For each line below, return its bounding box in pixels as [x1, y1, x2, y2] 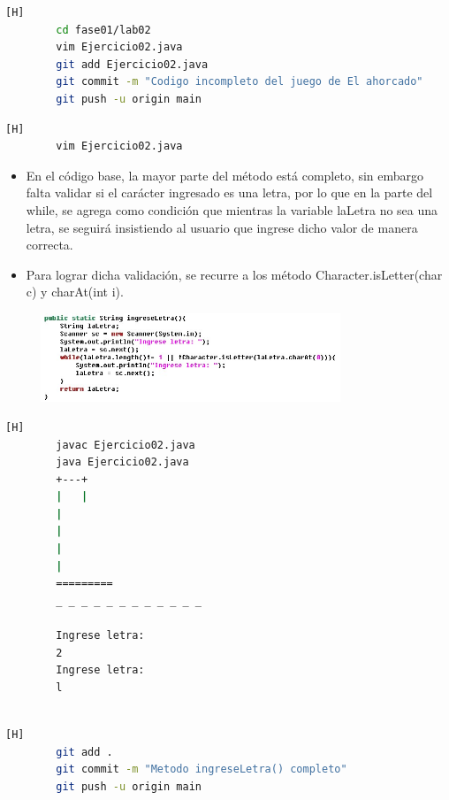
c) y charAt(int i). [26, 282, 124, 301]
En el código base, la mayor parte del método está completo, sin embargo [26, 165, 424, 184]
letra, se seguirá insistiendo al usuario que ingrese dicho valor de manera [26, 218, 418, 236]
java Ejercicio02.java [56, 456, 189, 469]
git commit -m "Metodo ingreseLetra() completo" [56, 763, 347, 776]
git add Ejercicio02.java [56, 58, 209, 71]
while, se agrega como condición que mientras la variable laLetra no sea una [26, 200, 438, 219]
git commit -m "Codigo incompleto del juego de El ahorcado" [56, 75, 423, 88]
